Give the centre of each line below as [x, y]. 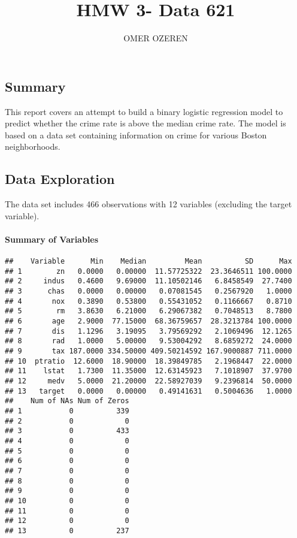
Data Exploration [60, 179]
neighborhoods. [33, 146]
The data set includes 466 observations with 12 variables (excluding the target [148, 204]
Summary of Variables [52, 239]
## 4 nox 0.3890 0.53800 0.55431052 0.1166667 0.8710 [148, 301]
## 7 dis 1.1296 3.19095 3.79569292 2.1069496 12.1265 [148, 331]
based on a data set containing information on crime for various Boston [136, 134]
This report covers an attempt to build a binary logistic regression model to [144, 111]
